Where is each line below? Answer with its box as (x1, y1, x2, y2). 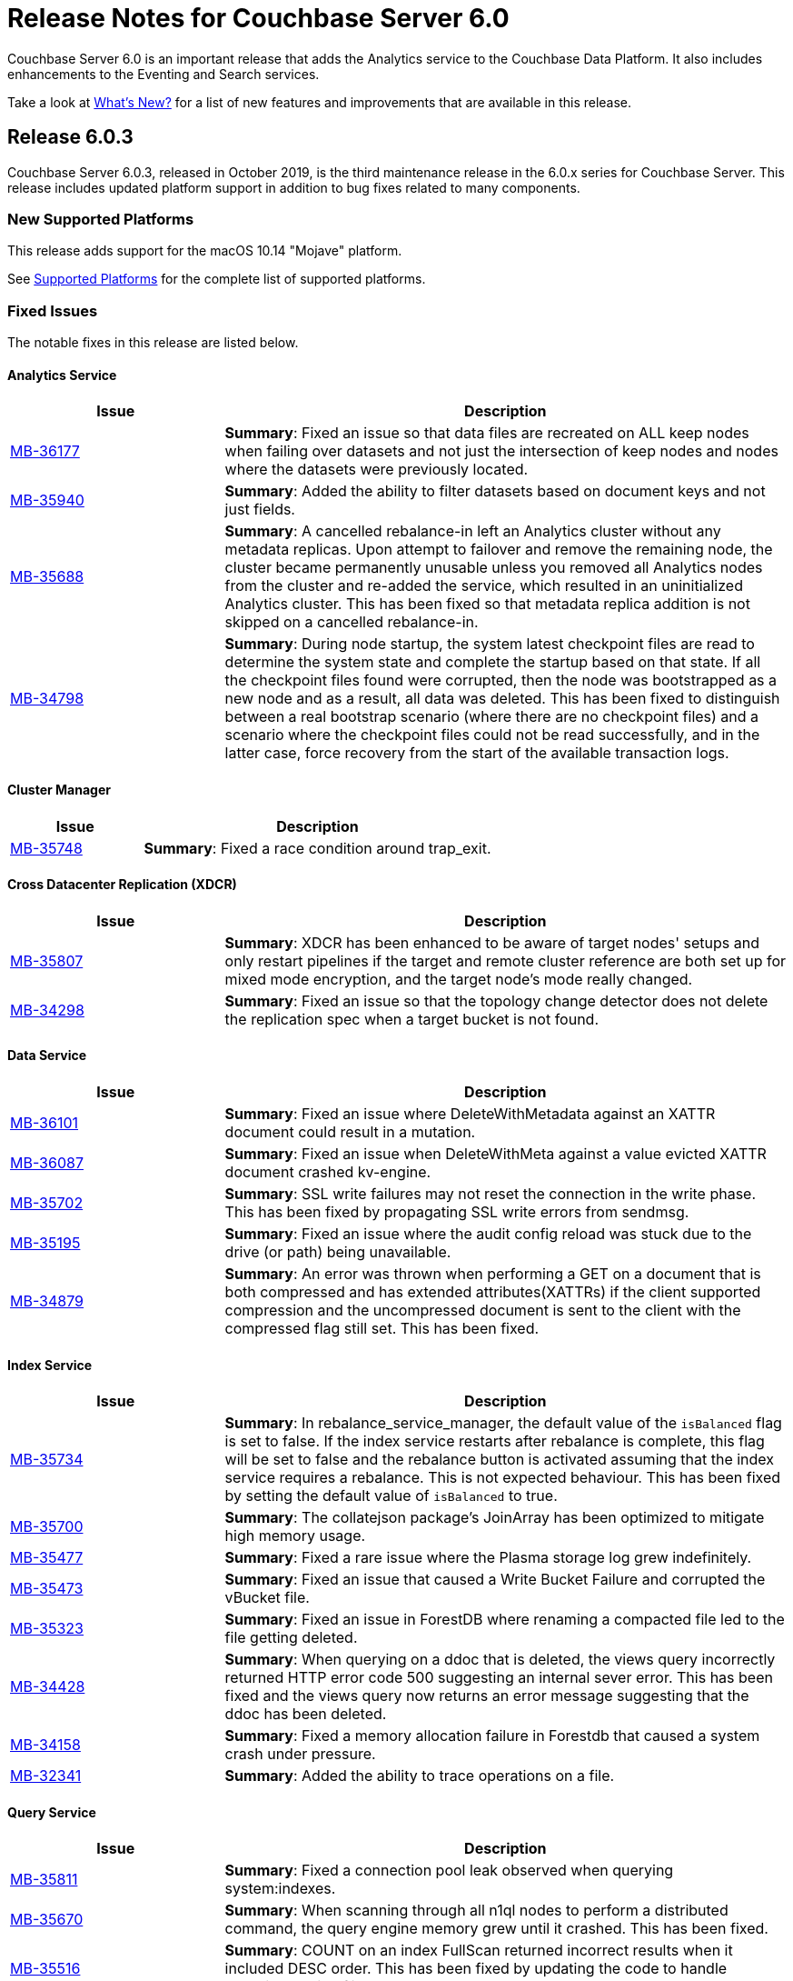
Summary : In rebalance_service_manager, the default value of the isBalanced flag (224, 1414, 782, 1433)
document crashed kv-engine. (224, 1162, 431, 1181)
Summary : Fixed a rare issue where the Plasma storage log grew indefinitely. (224, 1548, 752, 1567)
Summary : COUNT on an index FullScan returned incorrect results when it (224, 1941, 733, 1960)
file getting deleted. (224, 1628, 358, 1647)
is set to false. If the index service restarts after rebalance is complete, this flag (224, 1432, 765, 1451)
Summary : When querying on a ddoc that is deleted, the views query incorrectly (224, 1650, 776, 1669)
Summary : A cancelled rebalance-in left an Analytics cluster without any (224, 522, 721, 541)
